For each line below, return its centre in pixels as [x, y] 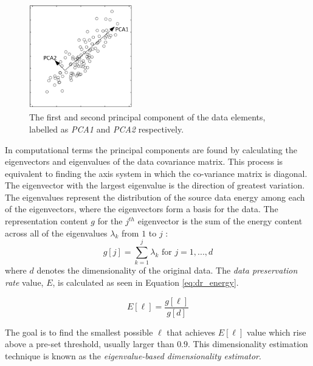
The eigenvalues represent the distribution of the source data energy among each [155, 197]
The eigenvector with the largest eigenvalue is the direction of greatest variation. [155, 185]
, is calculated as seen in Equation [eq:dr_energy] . [146, 282]
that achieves [191, 332]
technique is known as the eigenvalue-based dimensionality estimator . [133, 355]
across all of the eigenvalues [56, 233]
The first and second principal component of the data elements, [147, 117]
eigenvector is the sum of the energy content [220, 221]
